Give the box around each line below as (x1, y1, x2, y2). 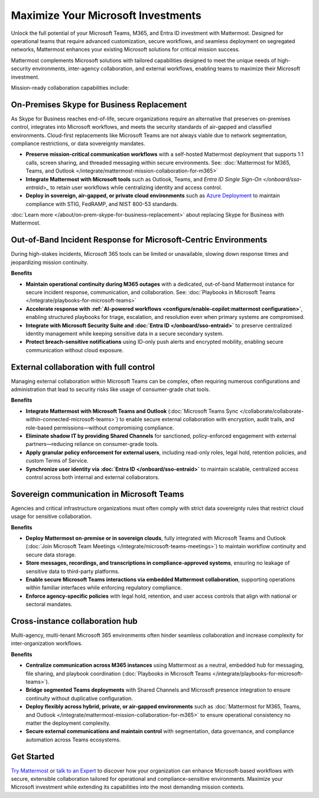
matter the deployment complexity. (25, 719, 111, 727)
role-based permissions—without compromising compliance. (25, 424, 174, 431)
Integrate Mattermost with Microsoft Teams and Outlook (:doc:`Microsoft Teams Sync (25, 408, 239, 415)
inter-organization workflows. (11, 640, 83, 647)
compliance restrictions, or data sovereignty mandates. (11, 139, 145, 147)
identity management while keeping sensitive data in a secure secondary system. (25, 330, 224, 337)
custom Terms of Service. (25, 457, 89, 464)
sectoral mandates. (25, 601, 73, 608)
